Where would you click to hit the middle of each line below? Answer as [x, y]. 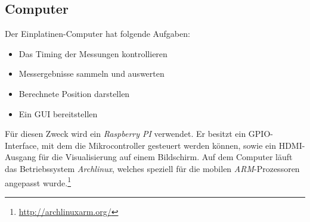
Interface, [22, 145]
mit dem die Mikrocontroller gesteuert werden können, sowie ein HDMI [172, 145]
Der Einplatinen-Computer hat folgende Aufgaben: [97, 34]
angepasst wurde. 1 [38, 182]
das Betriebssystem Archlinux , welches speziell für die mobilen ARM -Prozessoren [152, 168]
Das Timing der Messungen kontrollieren [93, 53]
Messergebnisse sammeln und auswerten [92, 74]
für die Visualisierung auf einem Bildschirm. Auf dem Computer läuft [165, 157]
